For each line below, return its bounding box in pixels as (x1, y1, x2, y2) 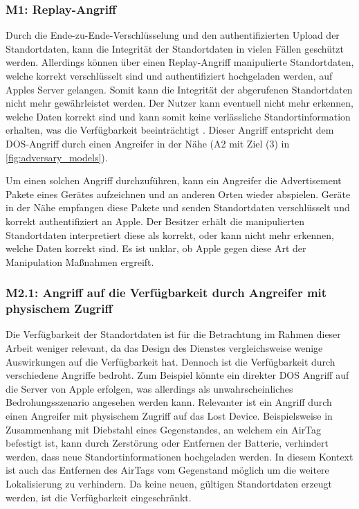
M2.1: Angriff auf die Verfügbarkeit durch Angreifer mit (6, 284, 327, 301)
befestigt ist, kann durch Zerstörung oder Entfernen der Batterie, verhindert (6, 436, 329, 450)
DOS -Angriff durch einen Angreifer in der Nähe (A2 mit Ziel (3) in (6, 136, 290, 150)
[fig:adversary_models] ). (6, 150, 108, 164)
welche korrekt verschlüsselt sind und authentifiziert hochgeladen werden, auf (6, 69, 333, 82)
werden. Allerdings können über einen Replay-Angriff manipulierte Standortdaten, (6, 55, 354, 69)
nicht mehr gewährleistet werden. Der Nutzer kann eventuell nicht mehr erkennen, (6, 96, 353, 110)
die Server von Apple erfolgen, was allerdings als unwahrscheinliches (6, 381, 293, 395)
